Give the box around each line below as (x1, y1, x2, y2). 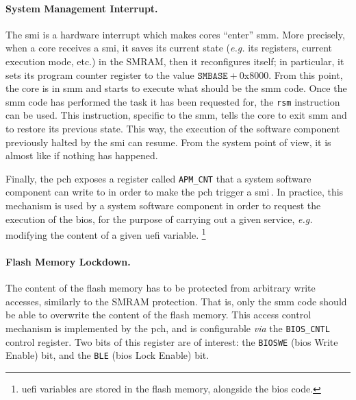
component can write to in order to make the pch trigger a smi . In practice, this (5, 185, 344, 199)
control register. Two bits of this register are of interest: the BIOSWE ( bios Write (5, 334, 338, 349)
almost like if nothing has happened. (5, 148, 158, 163)
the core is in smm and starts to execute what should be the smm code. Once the (5, 81, 347, 95)
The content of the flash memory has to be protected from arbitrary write (5, 281, 316, 295)
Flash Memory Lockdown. (5, 255, 131, 269)
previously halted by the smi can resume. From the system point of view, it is (5, 134, 331, 149)
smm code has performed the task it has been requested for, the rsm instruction (5, 94, 340, 108)
